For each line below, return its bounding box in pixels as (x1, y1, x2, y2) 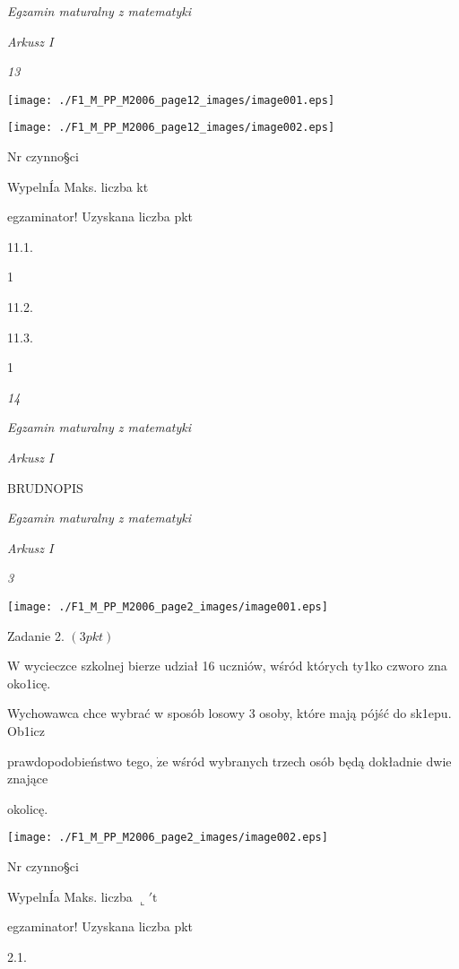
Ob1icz (7, 722, 45, 740)
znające (7, 769, 48, 788)
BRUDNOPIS (7, 478, 83, 497)
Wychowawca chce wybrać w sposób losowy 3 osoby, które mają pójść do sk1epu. (7, 704, 452, 722)
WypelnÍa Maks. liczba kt (7, 177, 149, 195)
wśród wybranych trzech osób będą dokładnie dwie (172, 751, 452, 770)
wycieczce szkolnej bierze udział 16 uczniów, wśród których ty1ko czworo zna (24, 656, 447, 675)
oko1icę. (7, 673, 51, 692)
